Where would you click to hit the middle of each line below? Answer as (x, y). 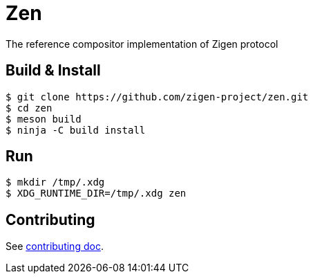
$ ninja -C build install (76, 130)
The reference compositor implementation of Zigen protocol (142, 44)
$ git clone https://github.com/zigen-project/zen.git (157, 97)
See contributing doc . (55, 246)
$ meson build (44, 119)
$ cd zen (29, 108)
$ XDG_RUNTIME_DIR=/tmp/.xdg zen (96, 193)
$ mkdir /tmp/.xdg (55, 182)
